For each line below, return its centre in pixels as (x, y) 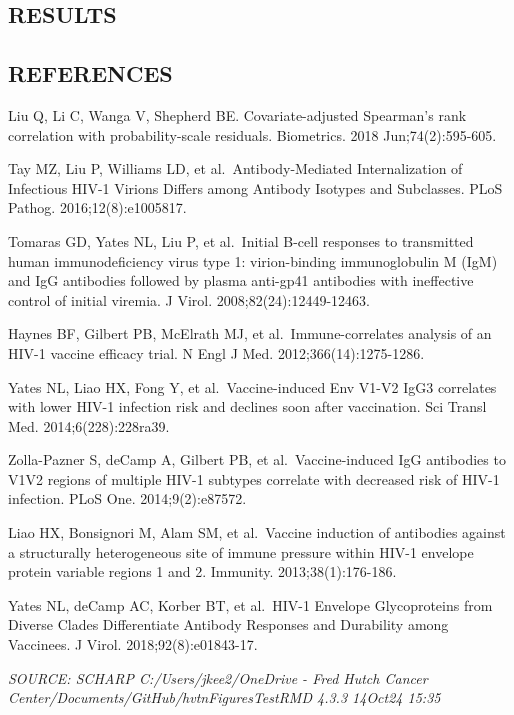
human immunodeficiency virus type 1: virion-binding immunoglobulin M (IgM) (253, 260)
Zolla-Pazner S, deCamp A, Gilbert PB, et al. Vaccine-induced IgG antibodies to (257, 459)
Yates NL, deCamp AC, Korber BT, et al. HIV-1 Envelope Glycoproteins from (250, 604)
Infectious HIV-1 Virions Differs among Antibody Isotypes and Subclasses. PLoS (255, 187)
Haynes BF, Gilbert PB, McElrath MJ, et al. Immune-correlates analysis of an (250, 333)
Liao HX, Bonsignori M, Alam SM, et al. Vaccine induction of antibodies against (257, 532)
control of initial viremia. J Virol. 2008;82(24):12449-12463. (189, 299)
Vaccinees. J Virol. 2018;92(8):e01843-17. (133, 644)
